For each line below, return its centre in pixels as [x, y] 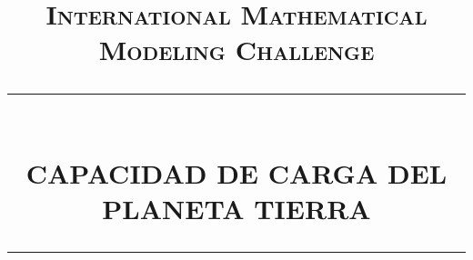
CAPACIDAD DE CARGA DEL [236, 172]
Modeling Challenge [236, 50]
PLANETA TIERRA [236, 208]
